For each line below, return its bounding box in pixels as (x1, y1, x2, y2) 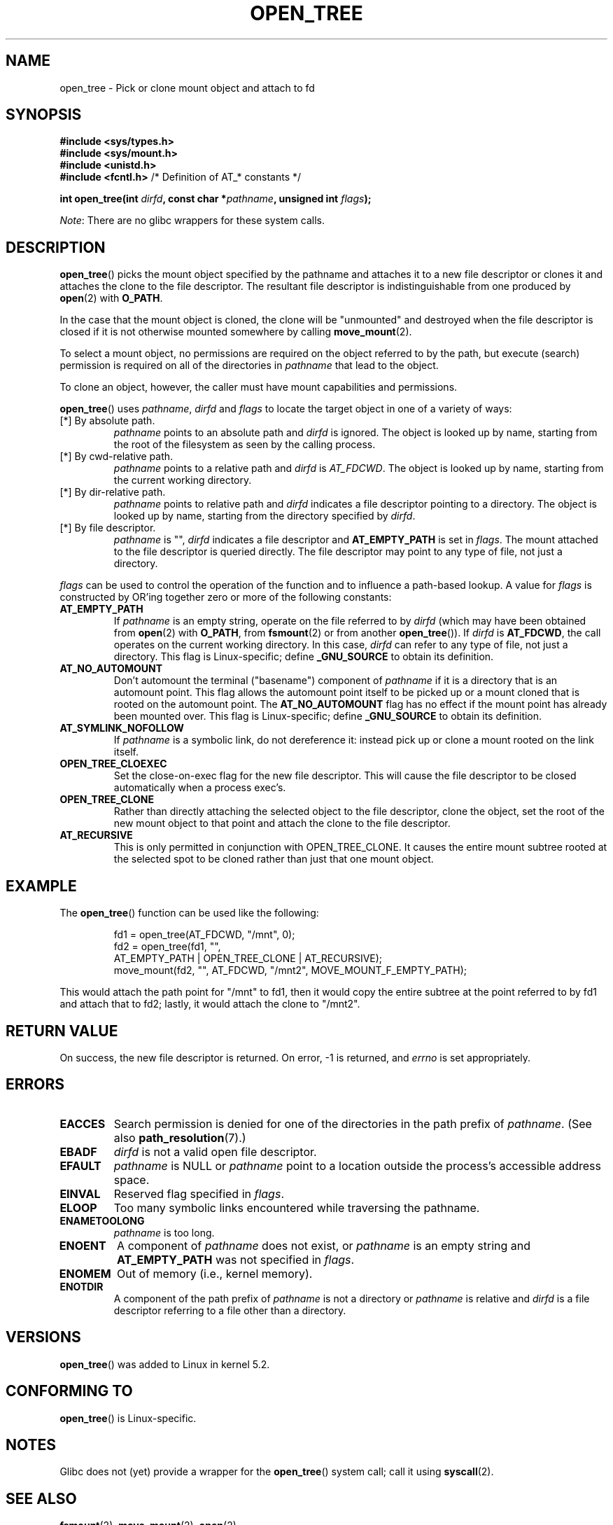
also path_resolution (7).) (113, 1130, 246, 1145)
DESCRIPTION (6, 238, 106, 256)
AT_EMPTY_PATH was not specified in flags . (117, 1252, 355, 1267)
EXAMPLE (6, 877, 77, 895)
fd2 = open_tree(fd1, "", (113, 940, 221, 953)
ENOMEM (59, 1266, 111, 1281)
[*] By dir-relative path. (59, 486, 166, 499)
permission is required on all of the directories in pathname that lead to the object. (59, 359, 439, 372)
